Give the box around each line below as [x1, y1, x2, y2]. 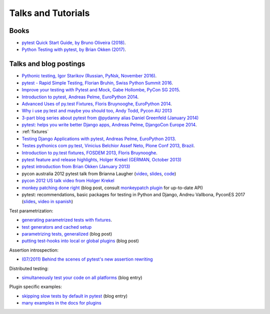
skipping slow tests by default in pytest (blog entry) [21, 293, 127, 299]
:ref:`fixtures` [21, 129, 49, 135]
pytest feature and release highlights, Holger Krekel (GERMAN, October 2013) [21, 157, 182, 163]
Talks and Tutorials [9, 7, 90, 18]
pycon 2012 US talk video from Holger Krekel [21, 178, 114, 184]
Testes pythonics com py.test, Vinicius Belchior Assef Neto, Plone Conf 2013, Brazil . [21, 143, 195, 149]
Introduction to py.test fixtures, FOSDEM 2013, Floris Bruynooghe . [21, 150, 157, 156]
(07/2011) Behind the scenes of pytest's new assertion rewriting [21, 256, 153, 262]
